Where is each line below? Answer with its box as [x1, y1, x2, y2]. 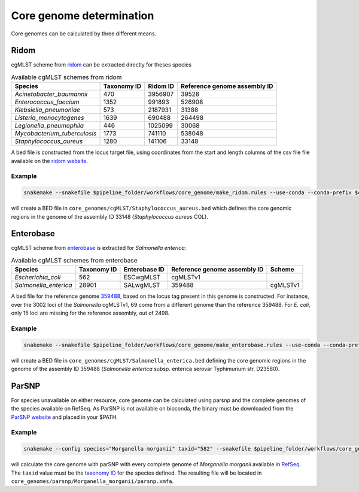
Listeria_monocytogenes [14, 114, 84, 122]
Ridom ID [148, 82, 175, 90]
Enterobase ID [123, 265, 165, 274]
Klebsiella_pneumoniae [14, 105, 81, 114]
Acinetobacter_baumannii [14, 90, 88, 98]
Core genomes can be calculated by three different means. [11, 30, 157, 37]
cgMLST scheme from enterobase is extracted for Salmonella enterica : [11, 245, 187, 252]
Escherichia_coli [14, 273, 61, 282]
